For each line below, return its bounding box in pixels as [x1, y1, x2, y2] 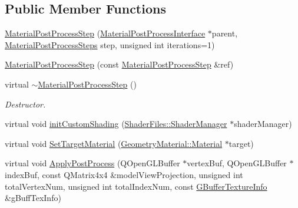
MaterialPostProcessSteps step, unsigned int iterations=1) [5, 38, 215, 51]
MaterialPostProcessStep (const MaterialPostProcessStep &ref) [5, 58, 234, 71]
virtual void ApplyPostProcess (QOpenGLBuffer [5, 157, 180, 169]
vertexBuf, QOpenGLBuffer [187, 157, 287, 169]
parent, [211, 27, 238, 39]
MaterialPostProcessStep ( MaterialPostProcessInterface [5, 27, 206, 39]
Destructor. [5, 98, 46, 110]
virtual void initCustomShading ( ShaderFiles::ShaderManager [5, 118, 227, 130]
